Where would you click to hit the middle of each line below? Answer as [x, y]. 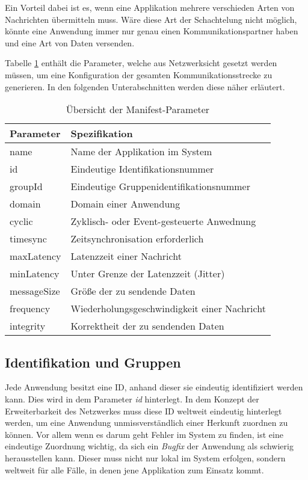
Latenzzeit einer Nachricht [126, 256]
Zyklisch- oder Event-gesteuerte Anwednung [163, 221]
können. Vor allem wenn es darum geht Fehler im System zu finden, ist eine [144, 434]
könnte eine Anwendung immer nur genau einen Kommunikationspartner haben [152, 31]
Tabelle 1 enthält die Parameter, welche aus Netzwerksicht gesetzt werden [141, 63]
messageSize [35, 291]
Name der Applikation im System [141, 152]
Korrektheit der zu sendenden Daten [147, 326]
